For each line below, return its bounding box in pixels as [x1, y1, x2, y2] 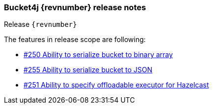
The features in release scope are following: [4, 35, 146, 44]
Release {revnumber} [4, 20, 77, 29]
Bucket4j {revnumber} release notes [4, 2, 146, 12]
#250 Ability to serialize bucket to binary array [24, 50, 173, 59]
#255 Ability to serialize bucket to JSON [24, 65, 153, 74]
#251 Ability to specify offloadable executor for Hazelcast [24, 81, 209, 89]
